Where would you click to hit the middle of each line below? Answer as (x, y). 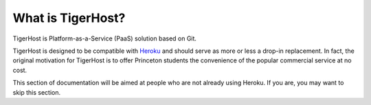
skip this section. (37, 92)
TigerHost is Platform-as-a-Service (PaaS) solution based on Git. (105, 38)
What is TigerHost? (69, 18)
